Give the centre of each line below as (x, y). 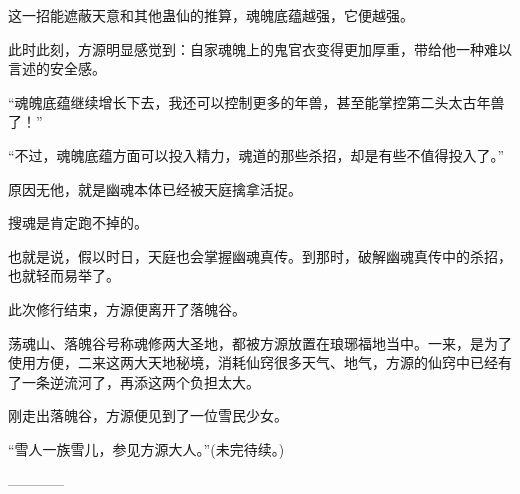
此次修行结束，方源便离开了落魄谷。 (127, 308)
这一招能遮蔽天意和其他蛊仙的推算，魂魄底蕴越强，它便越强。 (211, 15)
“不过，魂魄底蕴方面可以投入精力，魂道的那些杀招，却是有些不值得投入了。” (256, 154)
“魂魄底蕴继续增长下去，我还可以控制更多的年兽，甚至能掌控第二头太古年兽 (256, 101)
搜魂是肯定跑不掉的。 (78, 222)
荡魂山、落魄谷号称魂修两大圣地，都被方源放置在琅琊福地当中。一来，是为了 (260, 342)
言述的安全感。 (57, 68)
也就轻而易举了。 (64, 275)
